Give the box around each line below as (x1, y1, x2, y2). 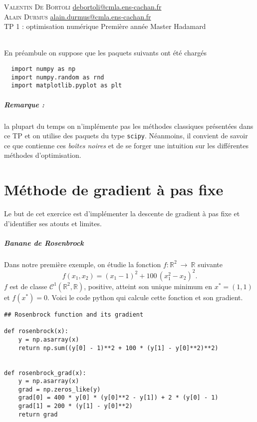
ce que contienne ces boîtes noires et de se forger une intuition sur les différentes (4, 140, 249, 150)
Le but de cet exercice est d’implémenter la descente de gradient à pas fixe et (4, 208, 240, 219)
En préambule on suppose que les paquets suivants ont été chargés (4, 47, 207, 58)
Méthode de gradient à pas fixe (4, 179, 224, 200)
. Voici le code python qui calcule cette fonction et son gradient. (47, 292, 243, 302)
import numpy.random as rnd (11, 73, 104, 81)
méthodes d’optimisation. (4, 150, 81, 160)
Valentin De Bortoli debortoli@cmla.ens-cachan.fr (4, 1, 162, 11)
